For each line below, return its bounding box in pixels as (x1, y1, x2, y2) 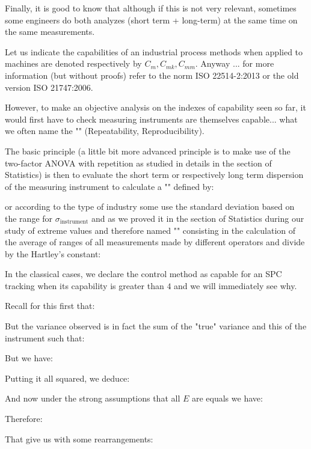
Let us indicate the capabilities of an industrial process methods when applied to (5, 45, 303, 58)
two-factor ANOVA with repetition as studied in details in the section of (5, 156, 272, 169)
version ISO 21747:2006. (5, 81, 93, 93)
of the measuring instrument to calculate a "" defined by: (5, 180, 214, 192)
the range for (5, 212, 53, 224)
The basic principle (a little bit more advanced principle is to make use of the (5, 144, 291, 157)
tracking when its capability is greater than (5, 279, 164, 292)
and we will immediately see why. (174, 279, 297, 292)
